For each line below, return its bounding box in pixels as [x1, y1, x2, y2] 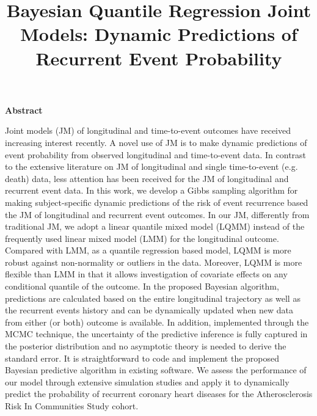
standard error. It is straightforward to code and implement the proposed [5, 351, 280, 364]
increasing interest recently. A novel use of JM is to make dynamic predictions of [5, 136, 307, 148]
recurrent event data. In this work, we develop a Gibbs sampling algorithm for [5, 184, 298, 197]
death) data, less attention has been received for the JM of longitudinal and [5, 172, 289, 184]
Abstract [5, 103, 43, 116]
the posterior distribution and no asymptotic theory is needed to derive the [5, 340, 286, 352]
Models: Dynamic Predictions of [20, 21, 297, 46]
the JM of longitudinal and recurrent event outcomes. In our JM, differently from [5, 208, 310, 221]
